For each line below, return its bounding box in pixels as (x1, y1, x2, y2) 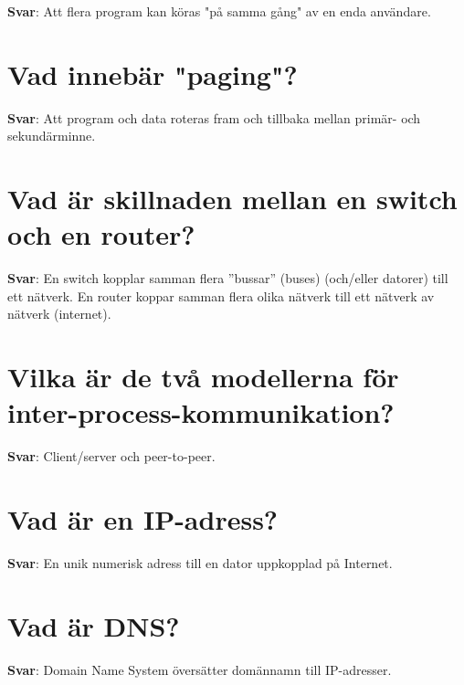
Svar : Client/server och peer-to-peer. (7, 447, 216, 466)
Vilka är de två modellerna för (7, 358, 399, 395)
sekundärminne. (7, 126, 96, 145)
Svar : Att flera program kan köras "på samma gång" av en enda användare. (7, 2, 431, 20)
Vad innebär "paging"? (7, 55, 298, 92)
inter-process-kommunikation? (7, 394, 395, 431)
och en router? (7, 216, 195, 253)
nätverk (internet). (7, 304, 111, 323)
